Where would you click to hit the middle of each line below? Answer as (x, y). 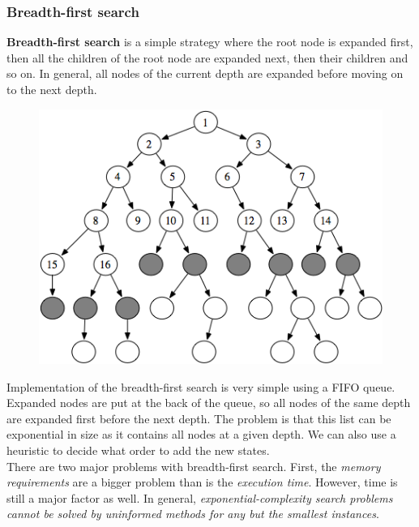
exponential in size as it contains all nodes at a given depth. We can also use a (201, 434)
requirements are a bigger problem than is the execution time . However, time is (202, 482)
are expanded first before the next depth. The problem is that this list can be (199, 418)
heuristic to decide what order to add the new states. (138, 450)
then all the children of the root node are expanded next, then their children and (207, 57)
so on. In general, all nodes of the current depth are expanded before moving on (205, 73)
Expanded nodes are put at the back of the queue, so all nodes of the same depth (209, 403)
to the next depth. (52, 89)
